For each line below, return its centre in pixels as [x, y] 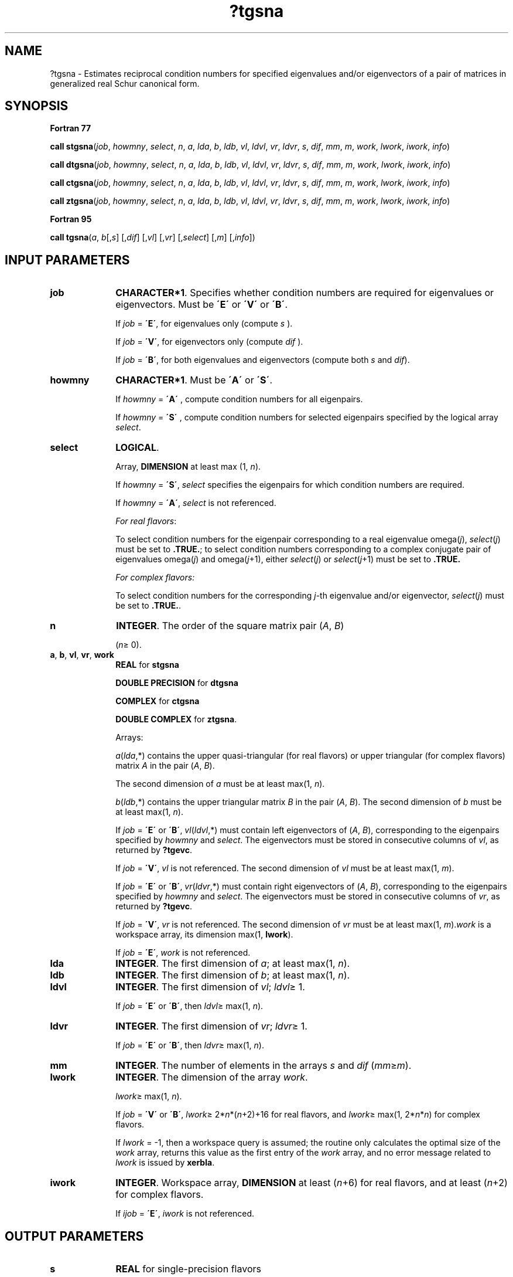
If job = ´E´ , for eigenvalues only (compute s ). [204, 324]
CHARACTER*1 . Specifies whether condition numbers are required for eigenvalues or [305, 293]
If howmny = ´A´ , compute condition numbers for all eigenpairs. [239, 399]
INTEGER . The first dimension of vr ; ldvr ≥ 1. [211, 1026]
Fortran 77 [71, 128]
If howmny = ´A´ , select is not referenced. [196, 503]
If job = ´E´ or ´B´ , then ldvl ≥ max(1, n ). [189, 1006]
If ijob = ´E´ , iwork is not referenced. [185, 1214]
